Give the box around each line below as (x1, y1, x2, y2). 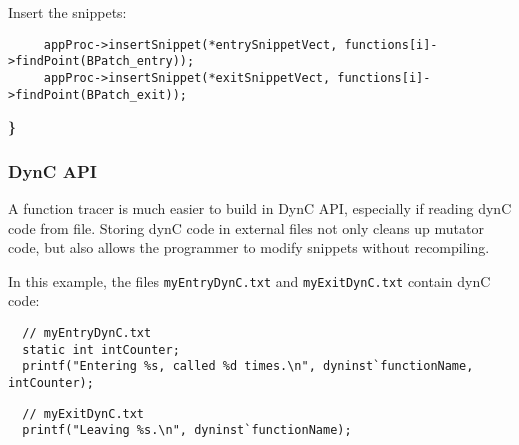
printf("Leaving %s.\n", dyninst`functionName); (22, 423, 352, 438)
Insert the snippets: (8, 2, 127, 22)
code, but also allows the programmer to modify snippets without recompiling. (8, 237, 490, 258)
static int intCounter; (22, 342, 180, 357)
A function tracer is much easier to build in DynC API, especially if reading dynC (8, 198, 512, 219)
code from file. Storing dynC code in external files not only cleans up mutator (8, 217, 484, 238)
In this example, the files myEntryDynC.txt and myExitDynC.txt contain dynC (8, 270, 491, 291)
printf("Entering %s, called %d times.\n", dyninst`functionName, (22, 359, 474, 374)
